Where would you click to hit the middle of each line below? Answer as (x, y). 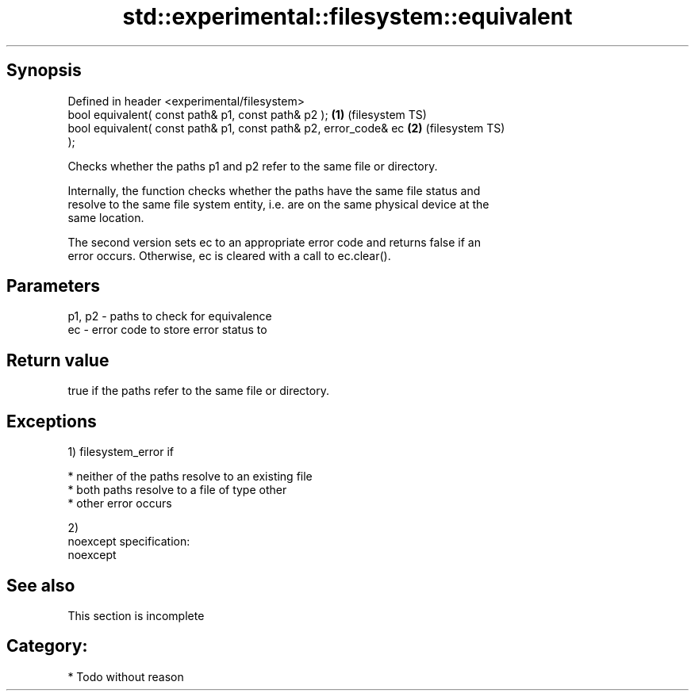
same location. (106, 217)
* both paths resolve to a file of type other (177, 490)
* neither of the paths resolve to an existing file (190, 477)
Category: (47, 646)
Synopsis (44, 71)
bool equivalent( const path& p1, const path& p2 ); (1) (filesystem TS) (247, 114)
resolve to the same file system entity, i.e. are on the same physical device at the (278, 204)
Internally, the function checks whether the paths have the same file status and (274, 190)
